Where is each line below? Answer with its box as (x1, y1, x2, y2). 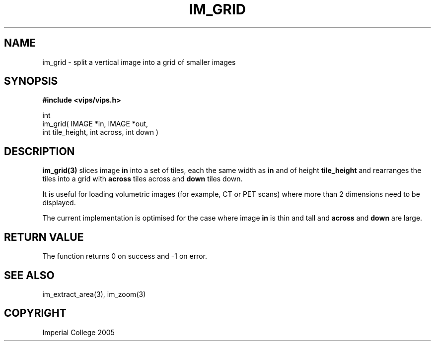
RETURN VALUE (4, 230, 84, 243)
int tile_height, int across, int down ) (42, 128, 159, 137)
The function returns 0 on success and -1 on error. (42, 252, 208, 261)
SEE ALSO (4, 269, 55, 282)
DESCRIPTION (4, 145, 75, 158)
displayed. (42, 198, 76, 207)
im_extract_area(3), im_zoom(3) (42, 289, 146, 298)
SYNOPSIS (4, 75, 58, 88)
